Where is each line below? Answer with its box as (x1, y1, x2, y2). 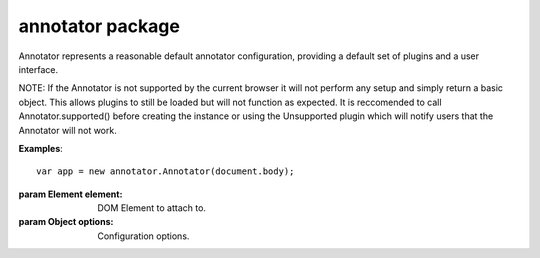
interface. (18, 63, 59, 75)
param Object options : (18, 216, 114, 228)
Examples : (18, 142, 64, 154)
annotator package (18, 15, 180, 37)
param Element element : (18, 188, 123, 200)
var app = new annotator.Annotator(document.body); (36, 166, 295, 177)
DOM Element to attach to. (97, 202, 207, 214)
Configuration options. (97, 230, 190, 242)
